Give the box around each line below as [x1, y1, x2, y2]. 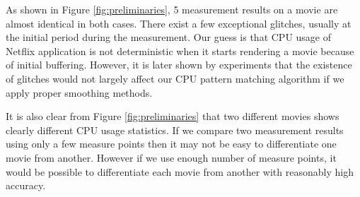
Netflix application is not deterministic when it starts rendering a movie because [6, 43, 354, 58]
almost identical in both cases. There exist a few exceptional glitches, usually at [6, 16, 352, 30]
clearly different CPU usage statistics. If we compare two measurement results [6, 122, 344, 137]
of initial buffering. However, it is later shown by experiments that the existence [6, 57, 352, 72]
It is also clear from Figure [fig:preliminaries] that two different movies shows [6, 109, 339, 124]
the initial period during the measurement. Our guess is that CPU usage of [6, 30, 332, 44]
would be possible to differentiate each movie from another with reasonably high [6, 164, 354, 179]
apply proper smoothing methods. [6, 85, 153, 100]
